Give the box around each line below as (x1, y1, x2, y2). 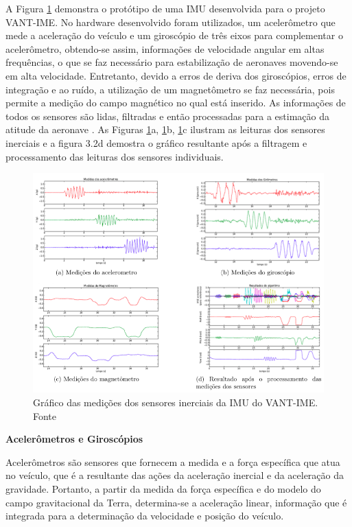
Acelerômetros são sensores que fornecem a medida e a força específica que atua (5, 454, 340, 469)
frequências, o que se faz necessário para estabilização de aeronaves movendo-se (5, 55, 338, 69)
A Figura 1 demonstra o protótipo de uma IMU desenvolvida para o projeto (5, 1, 325, 15)
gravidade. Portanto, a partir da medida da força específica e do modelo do (5, 482, 321, 496)
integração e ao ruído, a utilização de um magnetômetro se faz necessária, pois (5, 82, 335, 96)
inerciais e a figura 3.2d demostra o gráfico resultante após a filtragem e (5, 135, 307, 150)
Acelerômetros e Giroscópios (5, 432, 143, 446)
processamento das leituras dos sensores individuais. (5, 149, 224, 163)
